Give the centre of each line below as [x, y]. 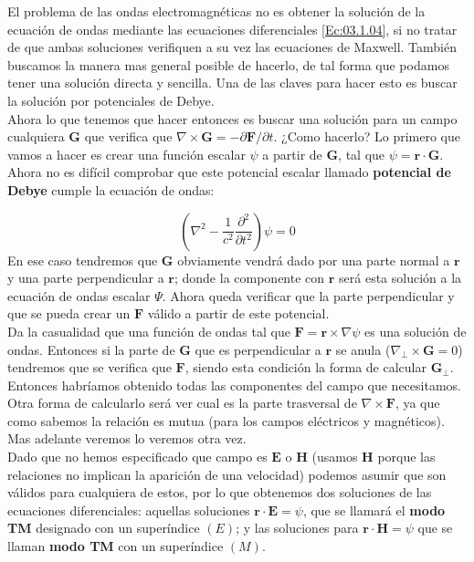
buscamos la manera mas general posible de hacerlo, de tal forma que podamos [228, 64]
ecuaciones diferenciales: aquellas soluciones [129, 510]
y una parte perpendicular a [86, 278]
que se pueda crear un [69, 313]
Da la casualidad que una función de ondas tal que [149, 331]
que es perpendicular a [258, 349]
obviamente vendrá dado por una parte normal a [314, 260]
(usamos [335, 457]
